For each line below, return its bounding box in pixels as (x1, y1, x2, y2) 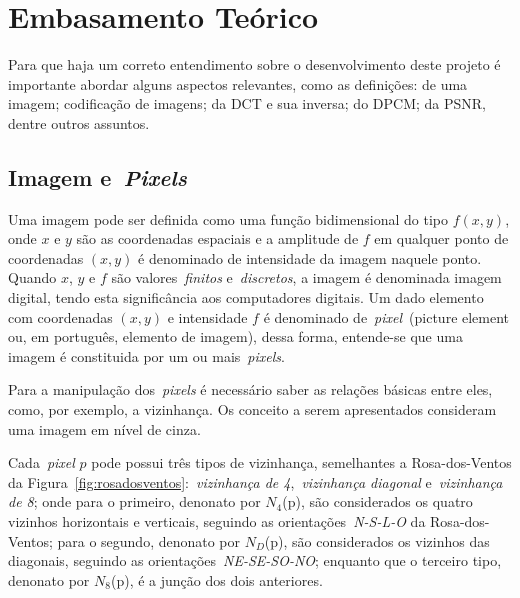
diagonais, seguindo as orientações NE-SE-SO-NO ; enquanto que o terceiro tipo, (8, 550, 502, 571)
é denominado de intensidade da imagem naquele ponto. (138, 247, 482, 268)
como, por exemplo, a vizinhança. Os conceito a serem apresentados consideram (8, 399, 497, 420)
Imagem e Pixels (8, 161, 187, 192)
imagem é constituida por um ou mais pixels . (8, 345, 285, 366)
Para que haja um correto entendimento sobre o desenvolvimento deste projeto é (8, 54, 501, 75)
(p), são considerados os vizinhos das (264, 530, 490, 551)
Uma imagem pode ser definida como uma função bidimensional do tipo (8, 208, 449, 229)
